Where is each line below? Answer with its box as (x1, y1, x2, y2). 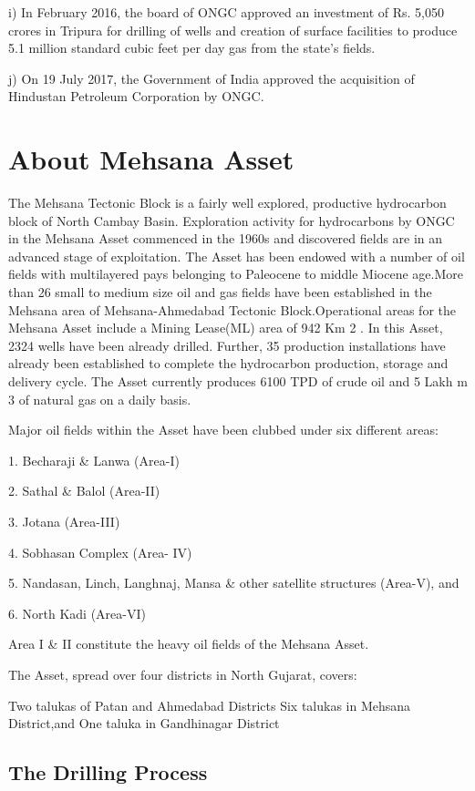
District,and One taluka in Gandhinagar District (8, 714, 280, 733)
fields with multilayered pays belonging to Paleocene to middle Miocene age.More (8, 264, 463, 283)
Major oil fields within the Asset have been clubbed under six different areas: (8, 420, 439, 439)
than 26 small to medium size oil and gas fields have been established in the (8, 282, 432, 302)
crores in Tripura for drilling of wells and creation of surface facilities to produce (8, 20, 458, 39)
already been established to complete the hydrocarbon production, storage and (8, 354, 449, 373)
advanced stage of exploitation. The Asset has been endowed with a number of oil (8, 246, 465, 265)
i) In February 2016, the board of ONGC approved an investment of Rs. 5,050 (8, 3, 444, 21)
